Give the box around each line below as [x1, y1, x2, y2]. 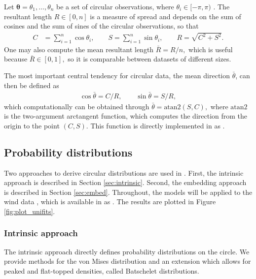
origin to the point [4, 120, 60, 130]
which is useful [188, 44, 233, 54]
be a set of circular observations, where [56, 1, 174, 11]
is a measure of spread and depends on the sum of [90, 11, 241, 21]
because [4, 54, 28, 64]
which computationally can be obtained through [4, 101, 149, 111]
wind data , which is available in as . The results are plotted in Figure [4, 196, 216, 207]
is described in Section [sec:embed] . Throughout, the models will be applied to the [4, 186, 253, 197]
